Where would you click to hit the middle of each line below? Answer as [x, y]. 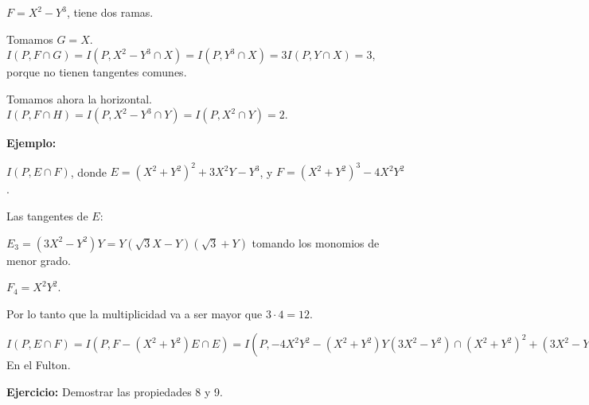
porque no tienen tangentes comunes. [97, 72]
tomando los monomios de [316, 242]
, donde [88, 171]
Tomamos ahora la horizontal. [79, 98]
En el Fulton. [39, 365]
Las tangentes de [47, 216]
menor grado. [39, 260]
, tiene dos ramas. [110, 12]
